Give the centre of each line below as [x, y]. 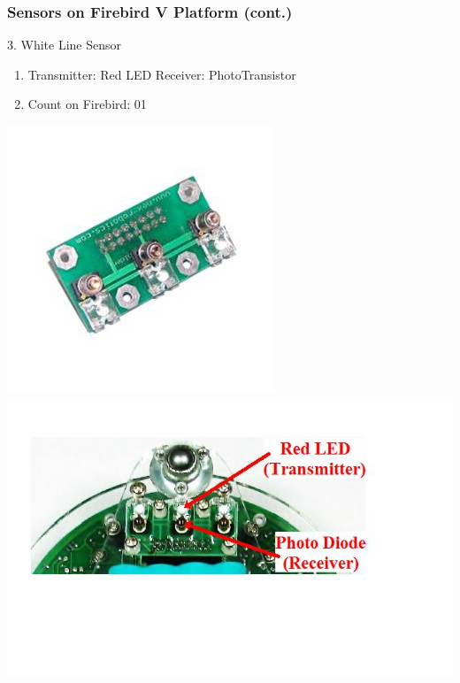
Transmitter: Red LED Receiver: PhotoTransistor [162, 74]
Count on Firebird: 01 [87, 104]
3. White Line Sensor [65, 45]
